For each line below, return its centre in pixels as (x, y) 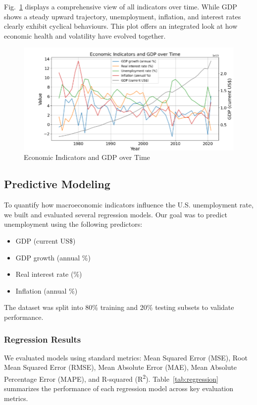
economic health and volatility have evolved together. (85, 35)
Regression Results (43, 339)
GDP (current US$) (46, 241)
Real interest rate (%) (49, 274)
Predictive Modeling (57, 184)
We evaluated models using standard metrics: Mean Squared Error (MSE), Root (126, 357)
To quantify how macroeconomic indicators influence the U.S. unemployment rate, (129, 205)
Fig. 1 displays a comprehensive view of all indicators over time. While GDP (121, 6)
